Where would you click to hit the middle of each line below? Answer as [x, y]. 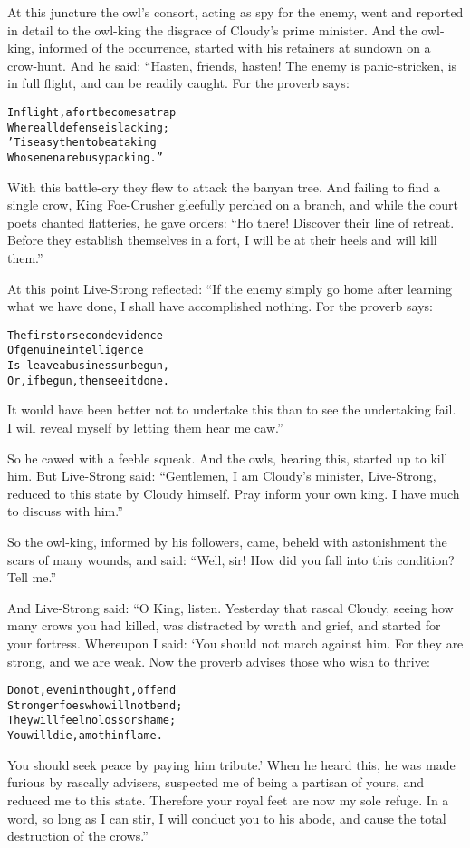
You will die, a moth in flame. [85, 736]
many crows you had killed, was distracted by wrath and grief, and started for [224, 625]
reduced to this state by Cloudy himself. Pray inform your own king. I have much [234, 493]
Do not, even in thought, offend [92, 691]
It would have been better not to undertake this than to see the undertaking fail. [232, 409]
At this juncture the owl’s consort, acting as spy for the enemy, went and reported [235, 12]
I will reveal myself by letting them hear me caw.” [145, 427]
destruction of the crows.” [78, 836]
